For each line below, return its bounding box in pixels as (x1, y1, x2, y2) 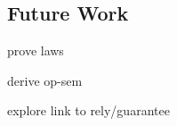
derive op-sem (7, 71, 83, 89)
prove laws (7, 41, 64, 60)
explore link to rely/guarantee (7, 101, 170, 120)
